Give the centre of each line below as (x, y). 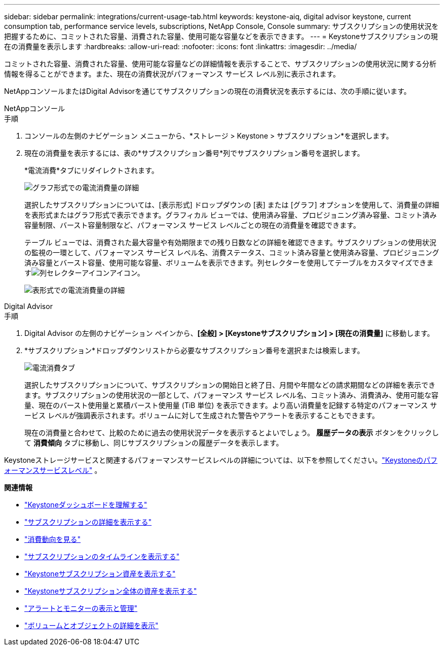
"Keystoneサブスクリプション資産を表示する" (100, 574)
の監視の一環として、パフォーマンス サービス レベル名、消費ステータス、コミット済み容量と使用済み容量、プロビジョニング (232, 252)
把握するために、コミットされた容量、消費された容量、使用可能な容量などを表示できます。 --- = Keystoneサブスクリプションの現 (221, 36)
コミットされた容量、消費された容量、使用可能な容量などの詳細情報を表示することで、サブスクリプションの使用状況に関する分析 (220, 64)
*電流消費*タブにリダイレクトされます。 (91, 170)
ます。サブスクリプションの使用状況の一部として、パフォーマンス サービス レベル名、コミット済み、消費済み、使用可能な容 (232, 395)
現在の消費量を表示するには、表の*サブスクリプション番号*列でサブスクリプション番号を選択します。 (194, 153)
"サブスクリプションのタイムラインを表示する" (102, 556)
